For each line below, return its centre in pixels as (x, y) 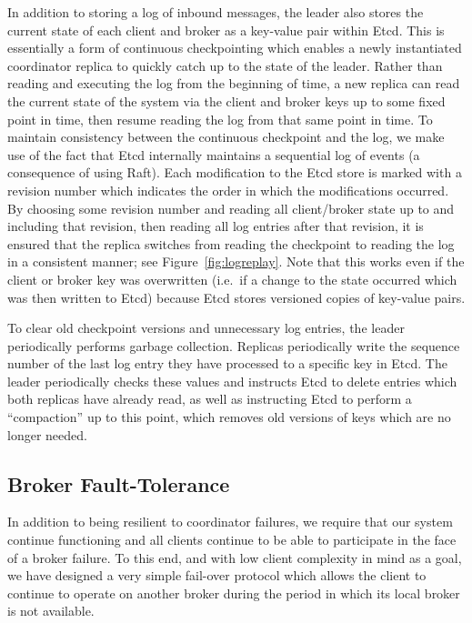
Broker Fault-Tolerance (119, 483)
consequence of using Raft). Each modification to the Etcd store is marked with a (235, 172)
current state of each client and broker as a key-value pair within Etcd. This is (226, 30)
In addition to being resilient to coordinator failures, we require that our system (230, 522)
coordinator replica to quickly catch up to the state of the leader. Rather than (225, 65)
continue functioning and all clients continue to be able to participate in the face (232, 540)
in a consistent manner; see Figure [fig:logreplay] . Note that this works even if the (236, 261)
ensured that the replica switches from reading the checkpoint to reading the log (231, 243)
